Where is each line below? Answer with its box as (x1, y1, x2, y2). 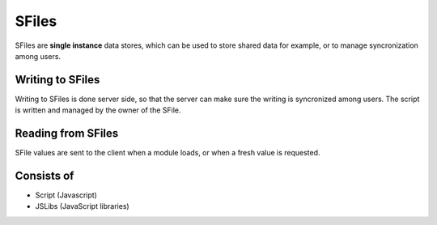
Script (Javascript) (35, 190, 97, 200)
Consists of (15, 168, 74, 182)
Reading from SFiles (15, 126, 119, 141)
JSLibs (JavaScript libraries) (35, 202, 129, 211)
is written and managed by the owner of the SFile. (15, 105, 181, 115)
